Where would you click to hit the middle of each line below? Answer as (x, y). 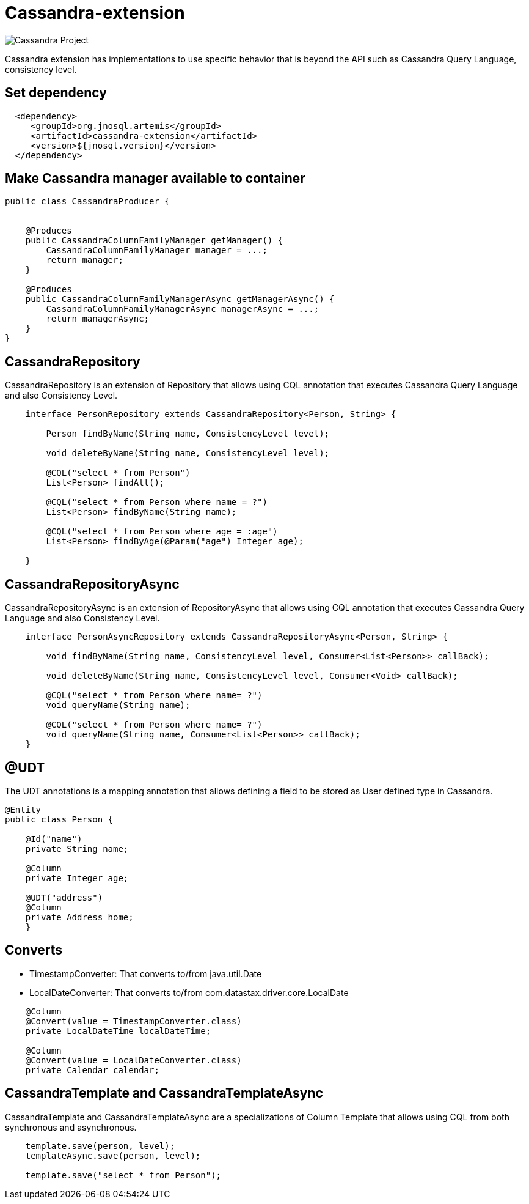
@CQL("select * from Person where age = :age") (162, 532)
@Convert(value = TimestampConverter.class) (133, 1021)
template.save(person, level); (100, 1146)
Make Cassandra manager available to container (155, 179)
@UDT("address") (64, 897)
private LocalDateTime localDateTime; (118, 1031)
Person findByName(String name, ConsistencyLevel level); (188, 434)
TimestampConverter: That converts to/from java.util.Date (146, 973)
